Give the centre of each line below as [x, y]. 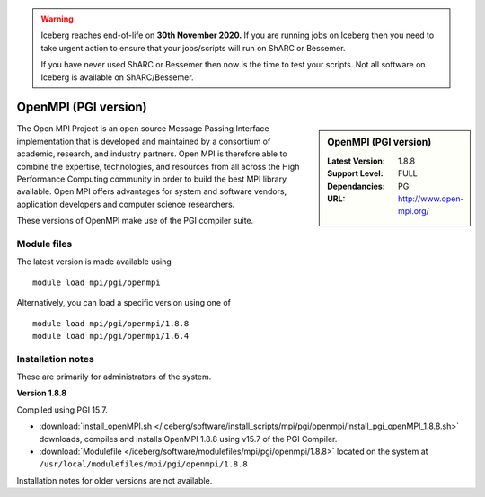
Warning [57, 19]
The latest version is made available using [94, 262]
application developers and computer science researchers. [126, 204]
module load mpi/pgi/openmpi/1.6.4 [111, 336]
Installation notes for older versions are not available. [115, 480]
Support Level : [355, 173]
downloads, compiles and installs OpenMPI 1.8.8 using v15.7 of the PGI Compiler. [188, 439]
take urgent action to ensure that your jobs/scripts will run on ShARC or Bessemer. [193, 48]
